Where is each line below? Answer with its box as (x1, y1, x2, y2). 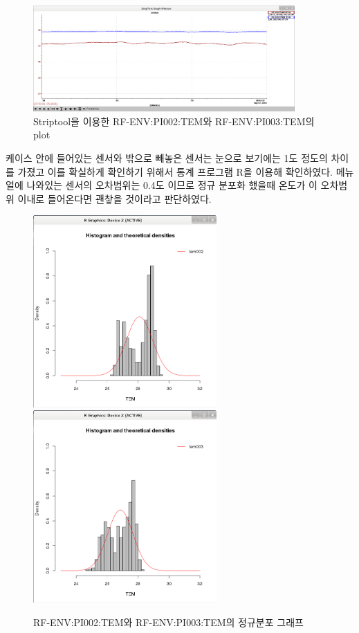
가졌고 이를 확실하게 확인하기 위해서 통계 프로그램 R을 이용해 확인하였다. (17, 164, 333, 178)
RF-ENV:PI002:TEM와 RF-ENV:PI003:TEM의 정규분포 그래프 (33, 614, 304, 629)
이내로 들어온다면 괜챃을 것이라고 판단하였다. (17, 191, 212, 205)
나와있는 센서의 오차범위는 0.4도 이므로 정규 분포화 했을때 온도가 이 (26, 178, 317, 192)
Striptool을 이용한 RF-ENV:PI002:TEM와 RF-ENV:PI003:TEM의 (33, 113, 315, 128)
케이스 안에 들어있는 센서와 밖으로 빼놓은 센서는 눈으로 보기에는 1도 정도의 (6, 150, 328, 165)
